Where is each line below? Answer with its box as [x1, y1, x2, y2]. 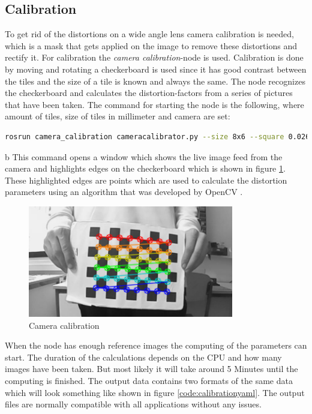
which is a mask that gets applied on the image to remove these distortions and [5, 39, 297, 52]
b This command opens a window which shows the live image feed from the [5, 150, 283, 163]
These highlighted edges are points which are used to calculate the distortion [5, 173, 287, 186]
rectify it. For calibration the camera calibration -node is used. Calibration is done [5, 51, 304, 64]
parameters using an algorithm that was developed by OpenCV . [5, 185, 243, 198]
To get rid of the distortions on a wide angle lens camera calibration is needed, [5, 28, 294, 40]
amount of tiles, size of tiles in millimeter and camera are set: [5, 110, 230, 122]
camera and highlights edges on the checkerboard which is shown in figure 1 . [5, 162, 286, 175]
